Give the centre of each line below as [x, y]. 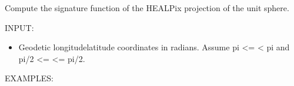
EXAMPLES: [29, 78]
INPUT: [19, 27]
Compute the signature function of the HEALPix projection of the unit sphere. [147, 8]
